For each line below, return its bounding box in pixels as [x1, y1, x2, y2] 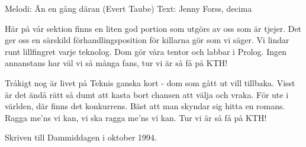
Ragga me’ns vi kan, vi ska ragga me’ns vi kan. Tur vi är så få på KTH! [5, 111, 267, 123]
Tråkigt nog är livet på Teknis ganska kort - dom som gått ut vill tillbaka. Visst [5, 76, 295, 89]
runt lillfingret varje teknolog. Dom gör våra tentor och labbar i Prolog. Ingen [5, 45, 286, 57]
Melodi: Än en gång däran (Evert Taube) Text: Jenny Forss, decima [5, 2, 252, 14]
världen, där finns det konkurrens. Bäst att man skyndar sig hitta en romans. [5, 100, 285, 112]
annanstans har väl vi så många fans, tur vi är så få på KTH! [5, 57, 228, 69]
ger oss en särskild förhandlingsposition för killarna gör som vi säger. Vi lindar [5, 34, 289, 46]
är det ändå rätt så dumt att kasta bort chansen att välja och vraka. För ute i [5, 88, 289, 100]
